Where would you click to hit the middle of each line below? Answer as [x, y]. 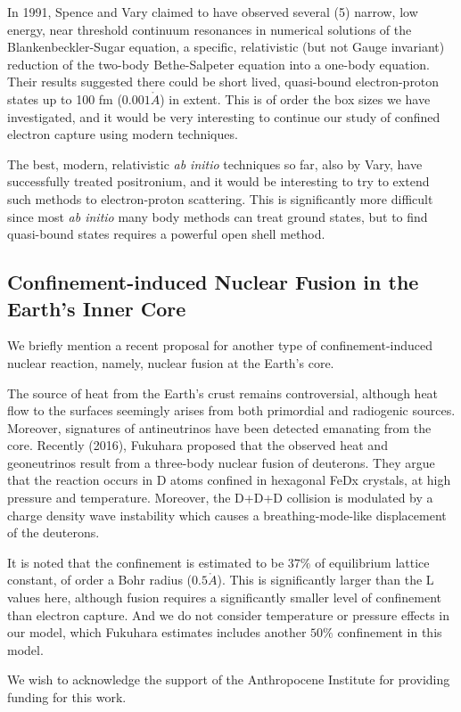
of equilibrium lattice [372, 562]
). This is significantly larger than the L [325, 580]
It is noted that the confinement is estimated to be [146, 562]
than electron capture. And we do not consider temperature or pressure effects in [229, 614]
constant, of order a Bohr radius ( [100, 580]
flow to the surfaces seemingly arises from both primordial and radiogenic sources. [231, 410]
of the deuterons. [54, 532]
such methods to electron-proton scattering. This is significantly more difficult [220, 198]
